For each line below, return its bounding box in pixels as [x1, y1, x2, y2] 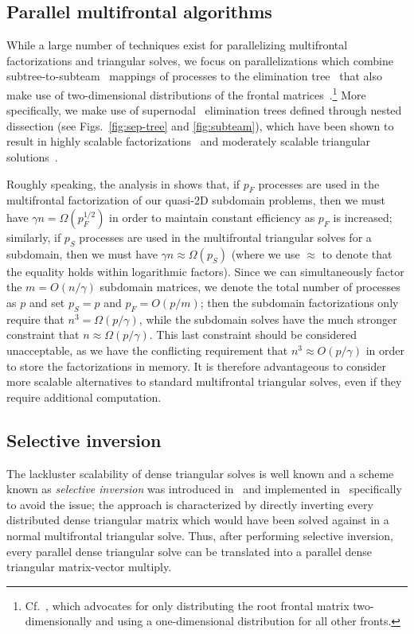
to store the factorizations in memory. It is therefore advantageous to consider [6, 357, 386, 374]
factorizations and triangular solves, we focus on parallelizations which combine [6, 52, 393, 68]
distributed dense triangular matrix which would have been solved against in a [6, 511, 389, 528]
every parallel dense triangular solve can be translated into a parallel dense [6, 543, 373, 559]
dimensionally [25, 613, 92, 629]
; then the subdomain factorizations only [200, 294, 399, 310]
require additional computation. [6, 388, 162, 405]
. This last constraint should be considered [149, 326, 357, 343]
